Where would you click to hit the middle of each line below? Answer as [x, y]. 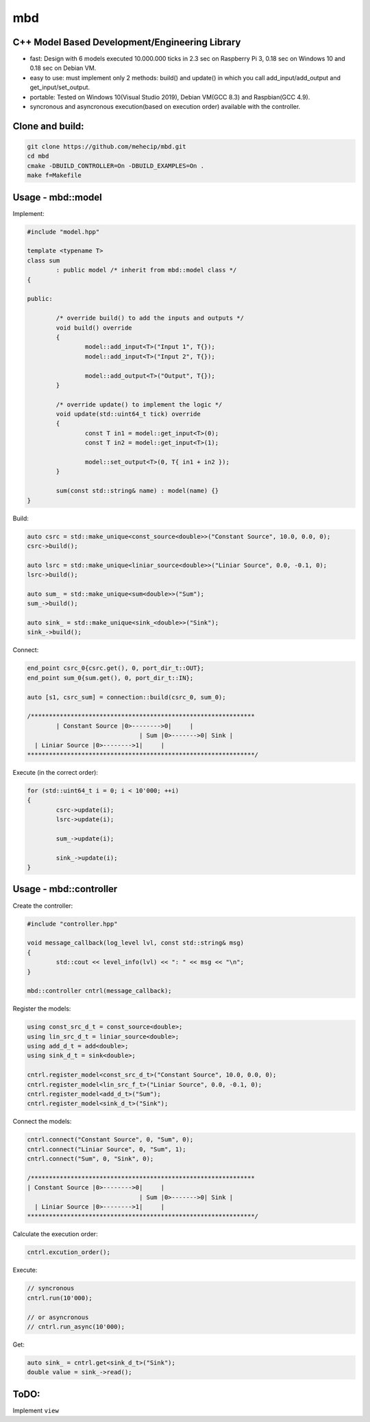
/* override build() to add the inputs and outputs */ [150, 318]
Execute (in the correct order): [56, 772]
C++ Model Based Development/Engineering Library [127, 42]
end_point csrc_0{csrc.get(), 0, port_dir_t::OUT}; [116, 668]
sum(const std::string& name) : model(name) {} [137, 491]
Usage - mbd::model [58, 197]
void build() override [94, 328]
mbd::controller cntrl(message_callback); [99, 991]
